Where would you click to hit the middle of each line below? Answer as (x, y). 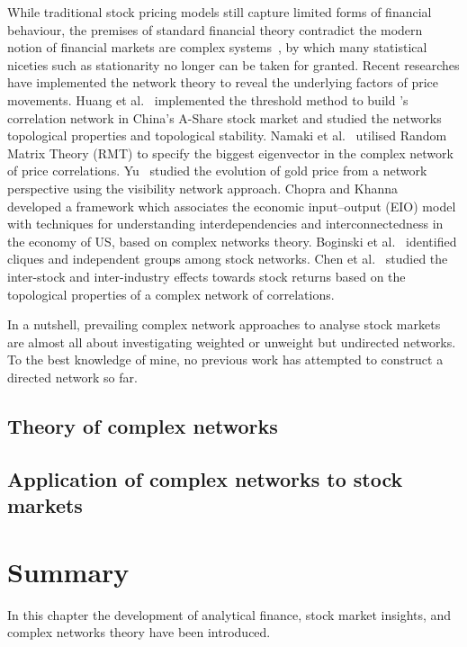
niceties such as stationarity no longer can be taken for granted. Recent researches (233, 64)
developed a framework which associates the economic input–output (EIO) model (232, 206)
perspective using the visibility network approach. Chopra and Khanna (203, 188)
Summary (68, 571)
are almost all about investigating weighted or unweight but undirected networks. (232, 341)
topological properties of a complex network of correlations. (171, 294)
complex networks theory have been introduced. (139, 632)
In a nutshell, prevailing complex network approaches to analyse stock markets (224, 324)
